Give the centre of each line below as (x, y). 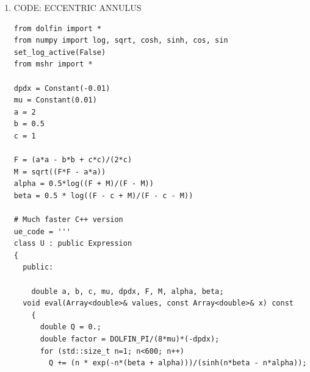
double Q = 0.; (70, 327)
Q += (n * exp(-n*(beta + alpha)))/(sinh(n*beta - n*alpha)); (178, 363)
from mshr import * (53, 64)
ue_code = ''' (42, 231)
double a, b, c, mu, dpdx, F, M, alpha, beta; (128, 291)
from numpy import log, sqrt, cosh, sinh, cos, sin (121, 41)
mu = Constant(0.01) (55, 100)
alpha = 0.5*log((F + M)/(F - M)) (84, 184)
